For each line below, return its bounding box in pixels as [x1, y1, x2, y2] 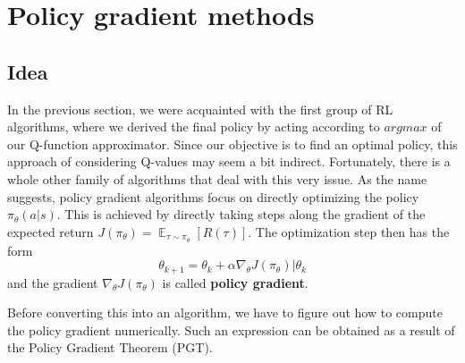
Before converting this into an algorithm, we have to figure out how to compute [7, 303, 443, 322]
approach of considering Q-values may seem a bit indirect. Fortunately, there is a [7, 152, 451, 171]
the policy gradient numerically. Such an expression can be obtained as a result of [7, 320, 455, 339]
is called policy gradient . [162, 273, 309, 291]
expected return [7, 222, 94, 241]
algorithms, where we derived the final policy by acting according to [7, 117, 380, 136]
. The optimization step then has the [248, 222, 450, 241]
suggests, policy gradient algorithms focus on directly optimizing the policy [7, 187, 419, 206]
